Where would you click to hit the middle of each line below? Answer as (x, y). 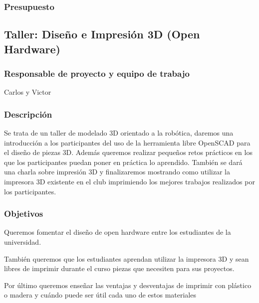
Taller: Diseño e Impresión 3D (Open (102, 34)
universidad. (23, 242)
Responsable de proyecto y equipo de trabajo (97, 73)
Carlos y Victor (28, 92)
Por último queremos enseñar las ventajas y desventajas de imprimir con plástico (128, 285)
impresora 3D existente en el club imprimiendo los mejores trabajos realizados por (129, 182)
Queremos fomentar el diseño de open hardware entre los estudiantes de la (118, 232)
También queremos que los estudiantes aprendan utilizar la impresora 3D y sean (127, 258)
